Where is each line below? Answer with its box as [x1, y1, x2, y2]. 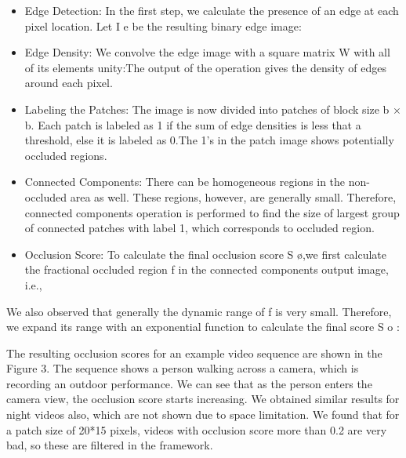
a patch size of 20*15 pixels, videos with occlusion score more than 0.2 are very [6, 421, 387, 438]
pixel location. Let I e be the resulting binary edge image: [24, 17, 302, 34]
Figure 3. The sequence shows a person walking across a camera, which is [6, 360, 359, 376]
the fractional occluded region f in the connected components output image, [24, 261, 389, 278]
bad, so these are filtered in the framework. [6, 437, 213, 453]
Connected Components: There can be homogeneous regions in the [24, 173, 346, 190]
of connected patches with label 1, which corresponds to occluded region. [24, 220, 375, 236]
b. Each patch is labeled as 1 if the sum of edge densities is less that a [24, 116, 361, 133]
